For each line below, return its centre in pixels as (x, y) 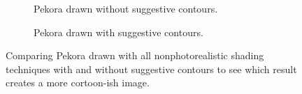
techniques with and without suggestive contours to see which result (151, 69)
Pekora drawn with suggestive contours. (118, 32)
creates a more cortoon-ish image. (78, 83)
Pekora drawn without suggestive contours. (126, 8)
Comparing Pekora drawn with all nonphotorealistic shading (135, 55)
